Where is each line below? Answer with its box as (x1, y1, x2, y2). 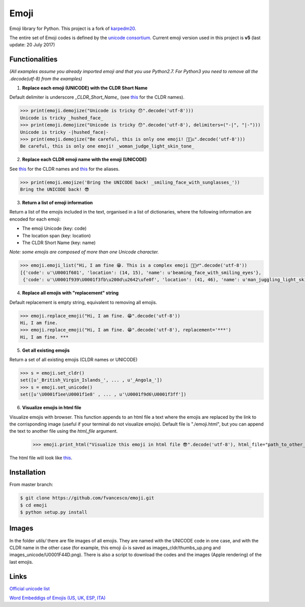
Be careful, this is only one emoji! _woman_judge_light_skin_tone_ (20, 143, 195, 149)
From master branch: (9, 481, 53, 488)
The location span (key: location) (22, 232, 91, 238)
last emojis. (9, 559, 34, 565)
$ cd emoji (20, 502, 47, 508)
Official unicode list (9, 585, 50, 592)
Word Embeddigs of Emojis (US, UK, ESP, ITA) (9, 595, 106, 601)
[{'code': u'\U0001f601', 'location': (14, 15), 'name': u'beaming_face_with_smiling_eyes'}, (20, 269, 262, 276)
